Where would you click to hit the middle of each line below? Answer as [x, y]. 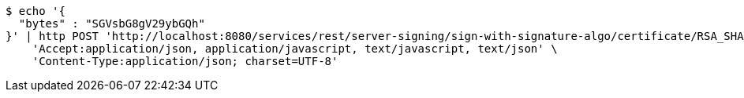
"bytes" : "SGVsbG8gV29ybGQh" [112, 24]
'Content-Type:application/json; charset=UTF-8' [185, 61]
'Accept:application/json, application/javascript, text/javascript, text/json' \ [295, 49]
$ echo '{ [36, 11]
